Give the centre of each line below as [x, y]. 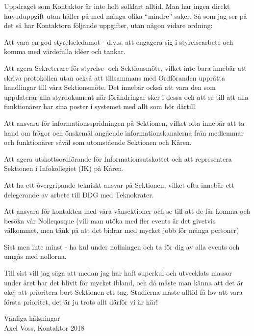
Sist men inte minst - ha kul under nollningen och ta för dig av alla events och [122, 246]
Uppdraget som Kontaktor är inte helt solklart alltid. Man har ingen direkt [117, 6]
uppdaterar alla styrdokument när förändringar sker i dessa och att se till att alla [126, 97]
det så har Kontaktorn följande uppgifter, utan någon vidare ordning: [108, 25]
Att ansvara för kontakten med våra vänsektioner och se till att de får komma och [127, 211]
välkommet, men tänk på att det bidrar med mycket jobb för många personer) [122, 230]
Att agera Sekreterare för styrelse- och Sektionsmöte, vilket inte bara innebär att [125, 68]
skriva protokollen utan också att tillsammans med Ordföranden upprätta [114, 77]
